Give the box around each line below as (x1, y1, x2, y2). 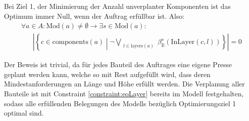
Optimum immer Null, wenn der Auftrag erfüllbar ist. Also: (4, 10, 185, 21)
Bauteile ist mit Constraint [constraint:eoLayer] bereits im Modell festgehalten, (4, 88, 244, 99)
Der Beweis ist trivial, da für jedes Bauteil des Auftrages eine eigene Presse (4, 59, 232, 70)
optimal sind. (4, 108, 44, 118)
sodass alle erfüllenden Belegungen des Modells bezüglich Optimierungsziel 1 (4, 98, 236, 108)
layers (130, 43, 143, 49)
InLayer (171, 39, 195, 46)
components (52, 39, 89, 46)
